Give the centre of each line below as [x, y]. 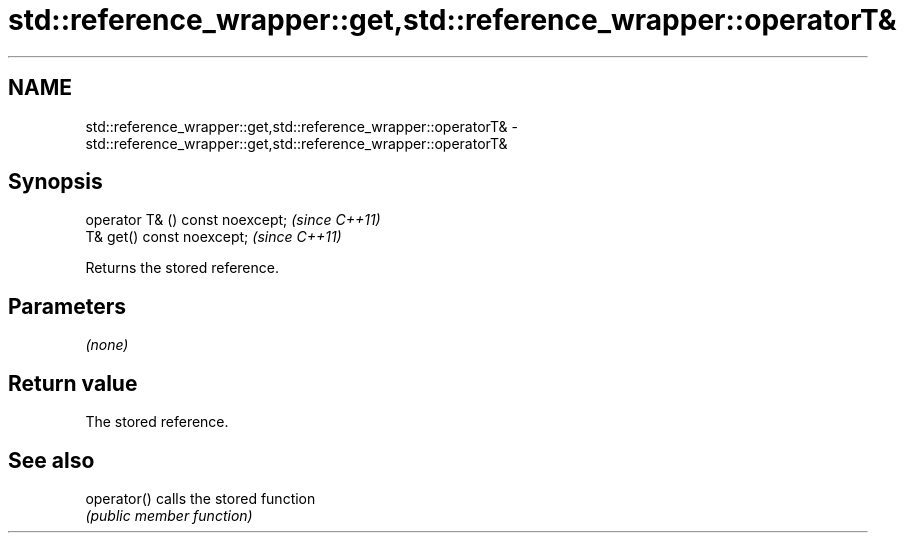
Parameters [67, 306]
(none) [107, 345]
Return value [73, 383]
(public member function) [169, 515]
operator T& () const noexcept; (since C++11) [233, 220]
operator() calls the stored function [200, 498]
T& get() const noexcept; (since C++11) [213, 237]
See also [51, 460]
